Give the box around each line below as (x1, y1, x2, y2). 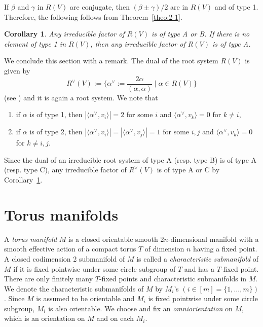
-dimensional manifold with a (168, 233, 259, 244)
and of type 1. (214, 2, 258, 12)
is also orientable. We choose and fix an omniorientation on (48, 303, 233, 313)
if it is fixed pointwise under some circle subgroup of (13, 263, 176, 274)
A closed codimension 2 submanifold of (4, 253, 125, 264)
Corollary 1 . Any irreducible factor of (4, 28, 125, 39)
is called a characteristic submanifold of (136, 253, 259, 264)
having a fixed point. (193, 243, 257, 254)
